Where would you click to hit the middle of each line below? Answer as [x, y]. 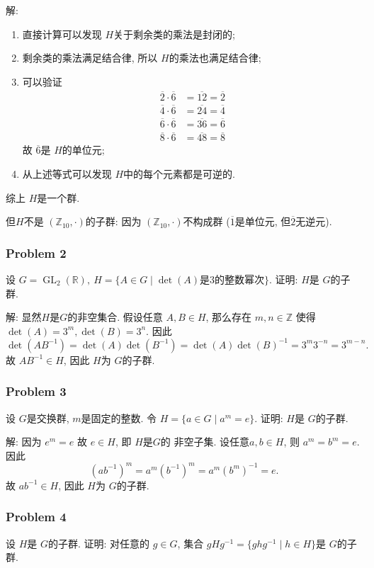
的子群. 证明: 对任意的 [99, 543]
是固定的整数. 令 [119, 418]
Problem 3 [36, 391]
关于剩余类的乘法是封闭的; [175, 34]
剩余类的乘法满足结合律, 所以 [90, 58]
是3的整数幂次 [232, 280]
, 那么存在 [229, 317]
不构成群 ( [206, 221]
